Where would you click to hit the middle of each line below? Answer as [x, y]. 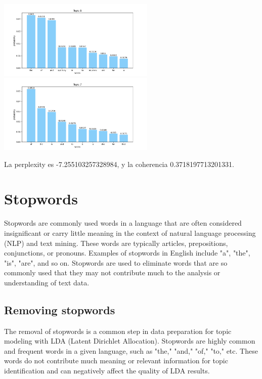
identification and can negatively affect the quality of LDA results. [107, 371]
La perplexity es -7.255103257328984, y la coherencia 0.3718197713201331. [119, 164]
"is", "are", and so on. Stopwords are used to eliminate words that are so [116, 262]
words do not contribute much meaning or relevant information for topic [116, 361]
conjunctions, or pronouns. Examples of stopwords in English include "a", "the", [127, 253]
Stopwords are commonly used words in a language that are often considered [123, 223]
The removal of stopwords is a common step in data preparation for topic [118, 331]
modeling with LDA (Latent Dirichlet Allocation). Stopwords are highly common [130, 341]
